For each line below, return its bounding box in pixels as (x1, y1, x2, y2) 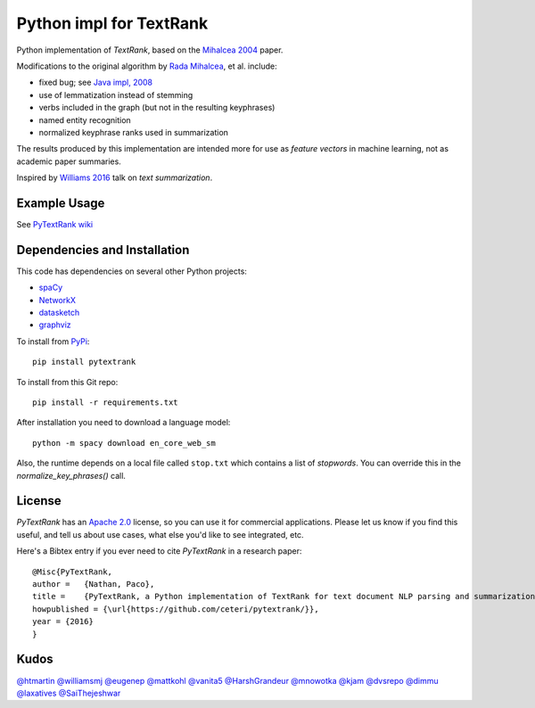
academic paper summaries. (16, 156, 122, 167)
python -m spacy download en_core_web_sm (32, 438, 216, 448)
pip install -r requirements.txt (32, 398, 178, 408)
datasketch (38, 308, 80, 318)
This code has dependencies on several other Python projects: (16, 266, 247, 276)
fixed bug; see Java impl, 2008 (38, 77, 153, 88)
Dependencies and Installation (16, 242, 190, 258)
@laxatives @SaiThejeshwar (16, 687, 121, 698)
